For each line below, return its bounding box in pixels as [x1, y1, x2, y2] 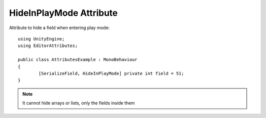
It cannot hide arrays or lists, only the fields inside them [22, 100, 135, 106]
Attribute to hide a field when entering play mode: [9, 25, 110, 31]
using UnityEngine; [18, 36, 65, 41]
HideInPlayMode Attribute [9, 7, 118, 18]
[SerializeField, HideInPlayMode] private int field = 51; [38, 71, 184, 76]
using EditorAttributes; [18, 43, 78, 49]
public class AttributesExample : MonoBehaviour [18, 57, 137, 63]
